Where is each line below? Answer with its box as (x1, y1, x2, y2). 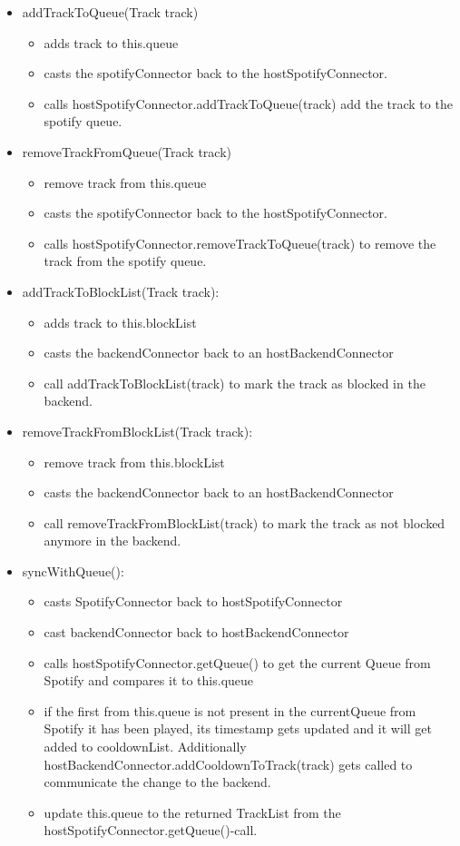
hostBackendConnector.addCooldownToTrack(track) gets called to (44, 754, 413, 773)
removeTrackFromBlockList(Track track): (22, 421, 253, 440)
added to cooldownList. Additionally (44, 737, 247, 756)
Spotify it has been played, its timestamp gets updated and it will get (44, 719, 432, 738)
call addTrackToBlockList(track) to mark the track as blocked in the (44, 373, 426, 392)
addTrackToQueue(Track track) (22, 3, 199, 21)
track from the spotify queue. (44, 251, 207, 271)
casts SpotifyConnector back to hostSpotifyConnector (44, 592, 343, 611)
